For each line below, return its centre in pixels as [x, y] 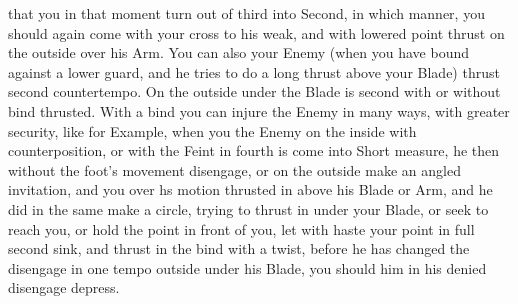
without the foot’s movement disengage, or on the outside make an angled [234, 169]
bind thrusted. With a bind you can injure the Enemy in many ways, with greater [259, 110]
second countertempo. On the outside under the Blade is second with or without [254, 91]
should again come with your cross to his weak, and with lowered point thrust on [256, 32]
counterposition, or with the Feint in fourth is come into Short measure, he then [254, 150]
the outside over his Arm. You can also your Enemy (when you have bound [238, 52]
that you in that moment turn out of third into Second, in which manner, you [246, 13]
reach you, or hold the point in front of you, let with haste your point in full [241, 228]
